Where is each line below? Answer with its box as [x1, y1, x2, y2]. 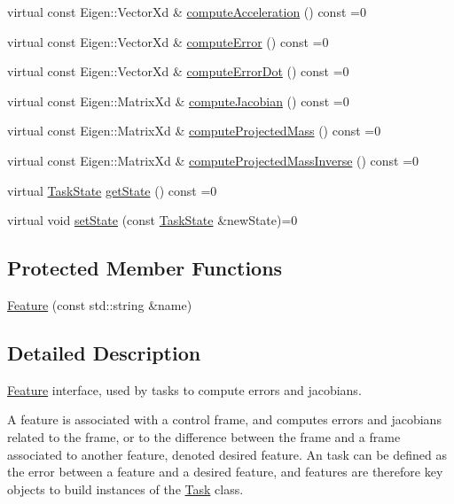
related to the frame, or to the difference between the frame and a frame [7, 427, 401, 446]
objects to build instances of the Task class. [7, 479, 244, 498]
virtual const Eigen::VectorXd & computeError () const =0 [7, 32, 329, 50]
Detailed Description [7, 338, 201, 366]
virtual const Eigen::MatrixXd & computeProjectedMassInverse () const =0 [7, 151, 419, 169]
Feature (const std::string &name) [7, 295, 192, 314]
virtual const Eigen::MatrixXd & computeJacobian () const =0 [7, 91, 349, 110]
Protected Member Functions [7, 254, 283, 282]
